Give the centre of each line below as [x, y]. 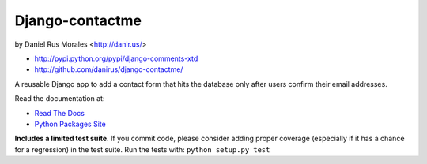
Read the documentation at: [60, 99]
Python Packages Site [70, 124]
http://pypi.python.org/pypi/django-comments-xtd [116, 58]
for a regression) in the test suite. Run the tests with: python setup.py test [142, 149]
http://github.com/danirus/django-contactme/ [109, 69]
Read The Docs [59, 113]
